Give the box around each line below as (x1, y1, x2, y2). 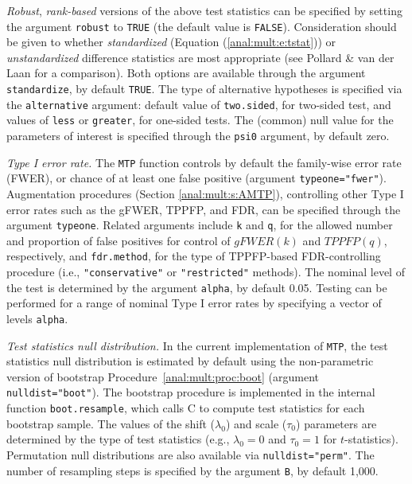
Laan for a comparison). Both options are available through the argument (6, 64, 366, 81)
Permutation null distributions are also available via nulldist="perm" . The (6, 446, 375, 463)
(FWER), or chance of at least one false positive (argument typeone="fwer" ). (6, 170, 387, 186)
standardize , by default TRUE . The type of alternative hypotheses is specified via (6, 80, 402, 97)
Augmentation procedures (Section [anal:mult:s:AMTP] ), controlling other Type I (6, 185, 404, 201)
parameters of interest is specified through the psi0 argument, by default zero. (6, 127, 390, 143)
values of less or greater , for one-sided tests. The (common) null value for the (6, 111, 394, 128)
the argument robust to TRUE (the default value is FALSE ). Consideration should (6, 18, 397, 34)
